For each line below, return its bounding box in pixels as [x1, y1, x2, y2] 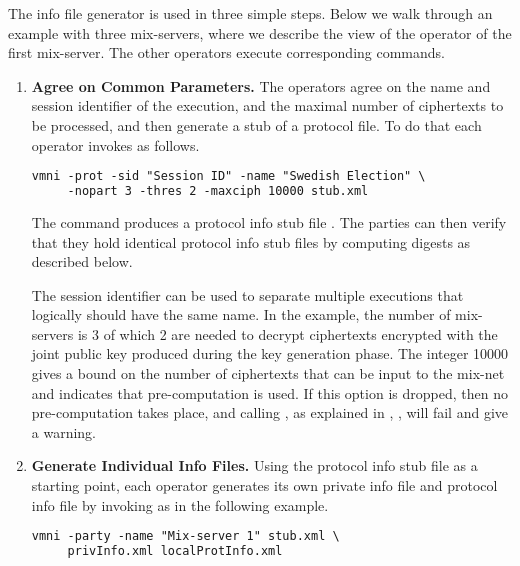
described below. [31, 251, 133, 272]
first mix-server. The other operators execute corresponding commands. [8, 42, 446, 63]
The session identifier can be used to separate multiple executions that [31, 284, 464, 305]
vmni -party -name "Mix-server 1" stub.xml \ [31, 529, 340, 544]
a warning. [31, 421, 97, 442]
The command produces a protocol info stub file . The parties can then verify [31, 211, 507, 232]
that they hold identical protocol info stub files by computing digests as [31, 231, 471, 252]
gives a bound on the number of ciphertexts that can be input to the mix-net [31, 363, 505, 384]
